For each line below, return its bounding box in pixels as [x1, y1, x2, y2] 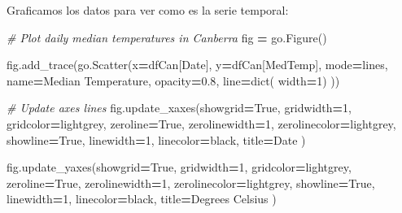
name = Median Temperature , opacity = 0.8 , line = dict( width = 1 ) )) [7, 72, 340, 89]
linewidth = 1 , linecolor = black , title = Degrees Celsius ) [7, 190, 277, 207]
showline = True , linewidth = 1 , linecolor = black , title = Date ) [7, 131, 306, 148]
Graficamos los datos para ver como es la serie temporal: [7, 2, 289, 18]
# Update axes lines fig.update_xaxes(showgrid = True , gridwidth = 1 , [7, 99, 352, 116]
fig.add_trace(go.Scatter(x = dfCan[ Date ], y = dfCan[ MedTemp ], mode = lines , [7, 56, 388, 73]
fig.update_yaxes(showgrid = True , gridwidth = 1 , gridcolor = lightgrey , [7, 159, 352, 176]
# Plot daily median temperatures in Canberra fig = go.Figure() [7, 28, 327, 46]
